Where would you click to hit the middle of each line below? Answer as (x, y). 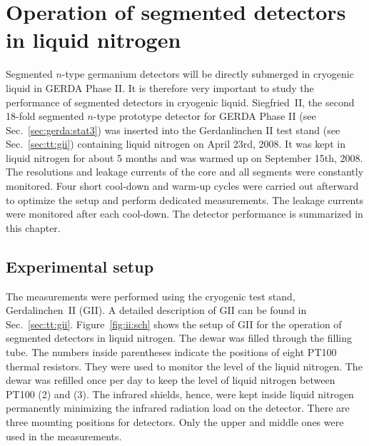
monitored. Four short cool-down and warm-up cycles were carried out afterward (182, 186)
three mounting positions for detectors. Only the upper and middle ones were (175, 421)
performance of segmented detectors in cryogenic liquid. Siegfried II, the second (180, 102)
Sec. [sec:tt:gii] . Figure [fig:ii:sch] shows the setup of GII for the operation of (174, 324)
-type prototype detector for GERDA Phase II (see (204, 116)
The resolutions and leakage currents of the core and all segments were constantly (185, 172)
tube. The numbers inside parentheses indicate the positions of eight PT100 (171, 352)
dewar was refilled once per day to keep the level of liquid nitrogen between (171, 380)
